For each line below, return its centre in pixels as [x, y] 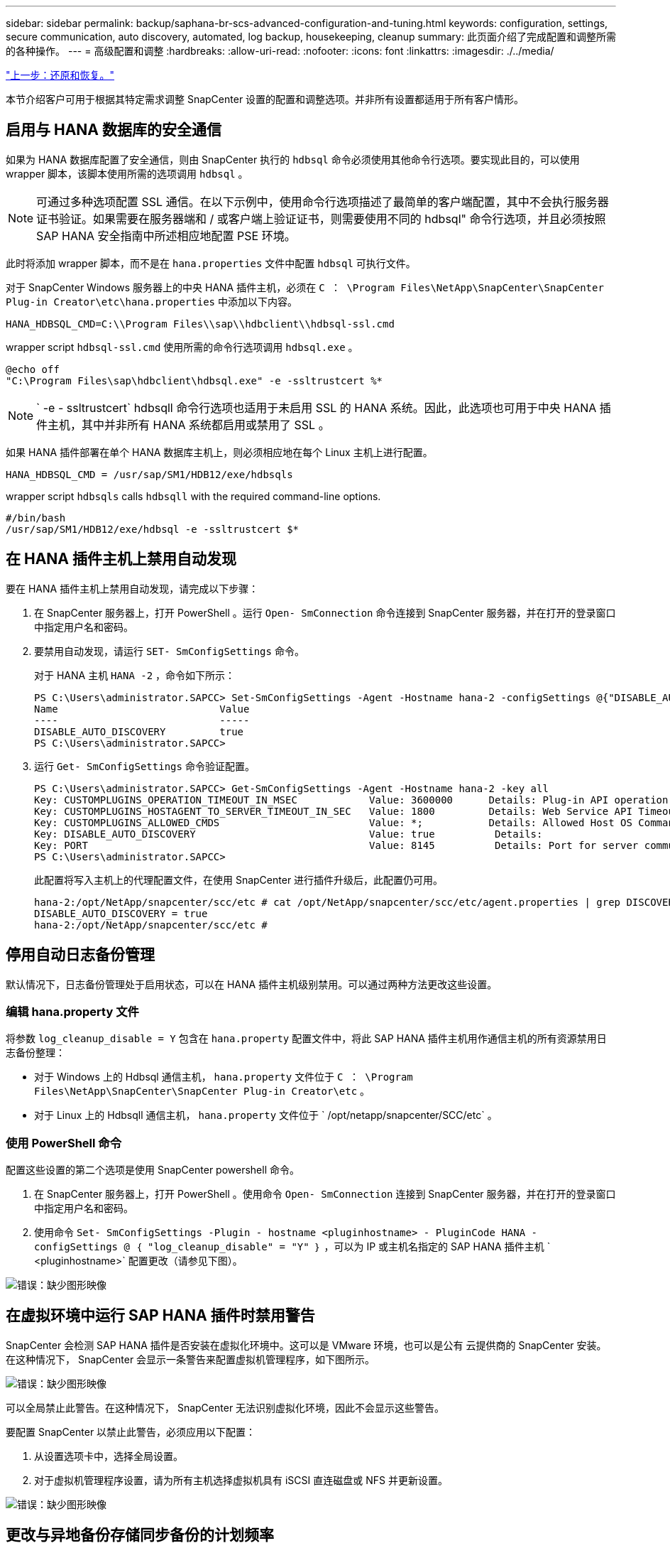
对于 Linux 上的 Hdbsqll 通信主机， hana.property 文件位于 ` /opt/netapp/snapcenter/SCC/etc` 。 [266, 1115]
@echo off [33, 369]
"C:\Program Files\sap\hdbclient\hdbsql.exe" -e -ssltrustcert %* [194, 380]
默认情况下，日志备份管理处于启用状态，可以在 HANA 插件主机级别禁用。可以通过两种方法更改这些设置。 [252, 984]
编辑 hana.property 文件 [72, 1011]
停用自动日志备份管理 [80, 955]
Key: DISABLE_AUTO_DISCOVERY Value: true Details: [289, 834]
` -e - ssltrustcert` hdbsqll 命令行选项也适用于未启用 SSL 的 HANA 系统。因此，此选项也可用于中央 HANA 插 [324, 407]
